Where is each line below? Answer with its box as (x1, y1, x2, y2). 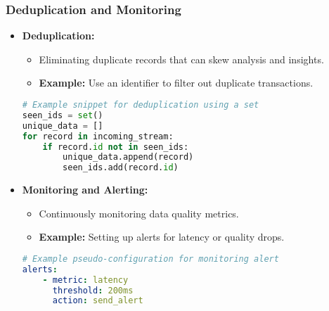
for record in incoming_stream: (22, 131, 174, 141)
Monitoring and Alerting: (22, 182, 148, 197)
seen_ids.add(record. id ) (63, 163, 179, 173)
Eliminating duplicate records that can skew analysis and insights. (39, 51, 324, 66)
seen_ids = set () (22, 110, 103, 120)
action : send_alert (52, 296, 143, 306)
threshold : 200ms (52, 285, 134, 296)
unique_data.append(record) (63, 152, 194, 163)
